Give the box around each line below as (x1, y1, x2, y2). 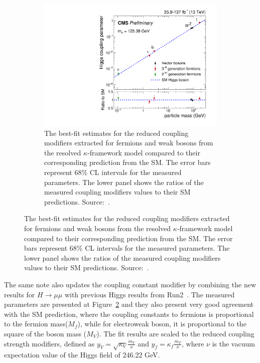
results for (4, 289, 35, 299)
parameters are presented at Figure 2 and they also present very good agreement (4, 299, 254, 309)
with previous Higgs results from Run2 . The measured (64, 289, 235, 299)
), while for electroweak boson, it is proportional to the (77, 318, 246, 329)
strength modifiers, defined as (4, 338, 95, 348)
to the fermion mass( (4, 318, 68, 329)
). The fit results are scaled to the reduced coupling (96, 328, 254, 338)
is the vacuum (212, 338, 255, 348)
